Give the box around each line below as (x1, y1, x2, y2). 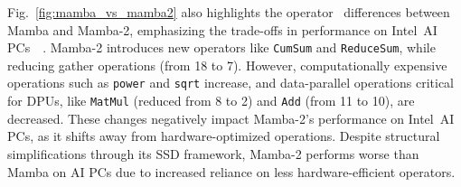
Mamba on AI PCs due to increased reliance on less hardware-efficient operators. (7, 162, 456, 181)
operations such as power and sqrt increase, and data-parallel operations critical (7, 73, 454, 92)
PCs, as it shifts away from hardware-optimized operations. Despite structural (7, 126, 440, 145)
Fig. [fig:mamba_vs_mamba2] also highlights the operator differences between (7, 3, 450, 21)
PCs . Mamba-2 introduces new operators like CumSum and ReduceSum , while (7, 38, 436, 57)
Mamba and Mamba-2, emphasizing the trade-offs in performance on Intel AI (7, 20, 437, 39)
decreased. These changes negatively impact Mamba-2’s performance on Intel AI (7, 108, 455, 127)
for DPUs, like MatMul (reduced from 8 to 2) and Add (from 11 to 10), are (7, 91, 415, 110)
